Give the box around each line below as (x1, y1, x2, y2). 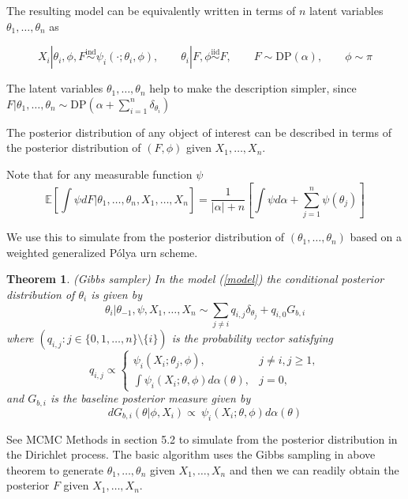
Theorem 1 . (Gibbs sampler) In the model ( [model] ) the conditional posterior (6, 270, 384, 287)
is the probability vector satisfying (171, 329, 334, 346)
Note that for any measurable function (6, 165, 193, 182)
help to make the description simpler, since (149, 80, 357, 96)
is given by (91, 286, 142, 302)
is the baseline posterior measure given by (50, 390, 251, 406)
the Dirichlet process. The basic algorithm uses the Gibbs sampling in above (6, 446, 376, 463)
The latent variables (6, 80, 103, 96)
